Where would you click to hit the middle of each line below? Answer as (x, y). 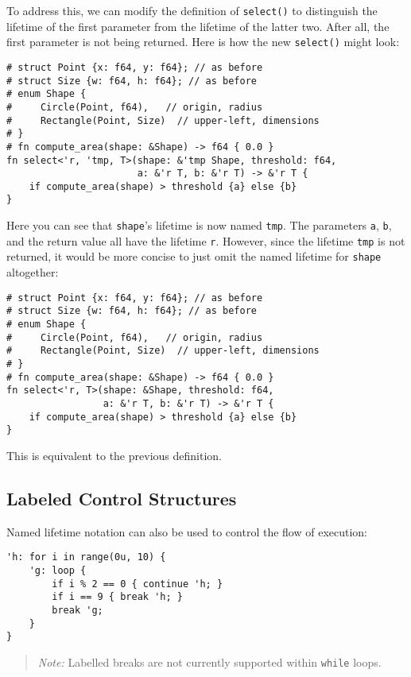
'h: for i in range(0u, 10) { (86, 557)
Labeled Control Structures (122, 498)
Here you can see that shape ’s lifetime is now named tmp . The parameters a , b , (199, 225)
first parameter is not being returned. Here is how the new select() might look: (203, 42)
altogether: (33, 272)
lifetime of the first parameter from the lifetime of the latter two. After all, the (198, 26)
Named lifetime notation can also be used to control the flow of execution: (187, 531)
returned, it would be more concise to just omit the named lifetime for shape (194, 256)
